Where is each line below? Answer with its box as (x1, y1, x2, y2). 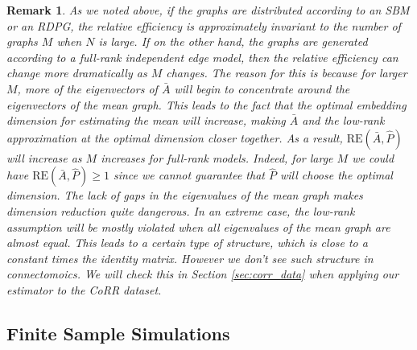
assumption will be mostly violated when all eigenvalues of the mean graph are (6, 218, 390, 235)
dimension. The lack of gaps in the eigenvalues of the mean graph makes (6, 187, 363, 204)
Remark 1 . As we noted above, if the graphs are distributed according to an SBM (6, 2, 410, 18)
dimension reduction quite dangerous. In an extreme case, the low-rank (6, 202, 355, 219)
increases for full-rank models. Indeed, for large (101, 149, 333, 166)
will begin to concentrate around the (174, 80, 350, 97)
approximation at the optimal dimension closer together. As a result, (6, 129, 343, 146)
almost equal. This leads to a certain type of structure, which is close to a (6, 234, 368, 251)
